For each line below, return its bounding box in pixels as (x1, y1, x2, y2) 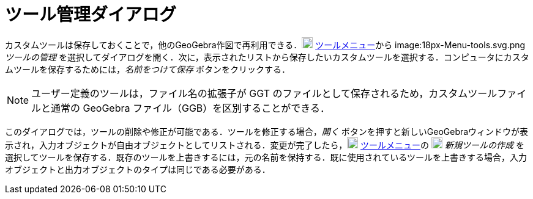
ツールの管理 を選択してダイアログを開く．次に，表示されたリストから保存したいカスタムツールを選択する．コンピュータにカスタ (5, 51, 529, 62)
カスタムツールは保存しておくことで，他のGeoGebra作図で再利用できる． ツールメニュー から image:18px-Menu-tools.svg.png (5, 39, 526, 50)
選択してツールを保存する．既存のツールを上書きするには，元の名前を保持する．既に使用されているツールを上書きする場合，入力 (5, 151, 527, 162)
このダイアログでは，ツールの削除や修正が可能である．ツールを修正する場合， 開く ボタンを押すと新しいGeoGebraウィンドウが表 (5, 126, 529, 137)
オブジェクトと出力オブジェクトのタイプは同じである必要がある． (5, 164, 270, 175)
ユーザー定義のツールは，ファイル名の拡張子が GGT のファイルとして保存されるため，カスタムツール (31, 87, 498, 99)
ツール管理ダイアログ (5, 4, 177, 25)
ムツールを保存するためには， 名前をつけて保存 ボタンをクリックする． (5, 63, 290, 74)
